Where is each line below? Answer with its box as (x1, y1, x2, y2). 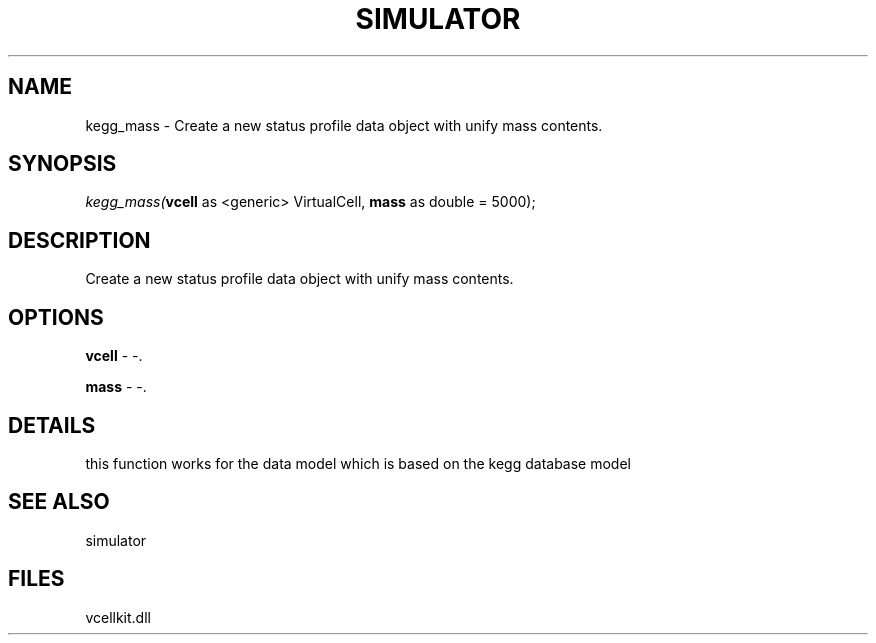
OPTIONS (8, 304, 104, 330)
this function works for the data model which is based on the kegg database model (85, 454, 631, 472)
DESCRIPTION (8, 227, 151, 253)
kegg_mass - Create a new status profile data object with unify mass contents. (85, 116, 603, 134)
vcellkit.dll (85, 608, 151, 626)
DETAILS (8, 412, 96, 438)
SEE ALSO (8, 489, 110, 515)
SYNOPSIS (8, 151, 117, 177)
